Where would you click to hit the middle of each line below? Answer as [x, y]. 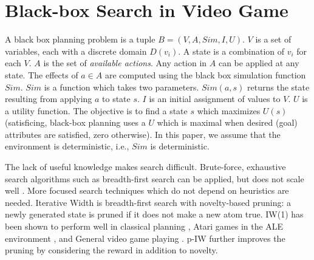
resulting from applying [49, 99]
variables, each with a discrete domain [76, 51]
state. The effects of [42, 74]
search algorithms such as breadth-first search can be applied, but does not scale [155, 178]
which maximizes [229, 110]
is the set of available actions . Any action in [125, 63]
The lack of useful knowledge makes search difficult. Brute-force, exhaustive [145, 167]
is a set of [273, 39]
